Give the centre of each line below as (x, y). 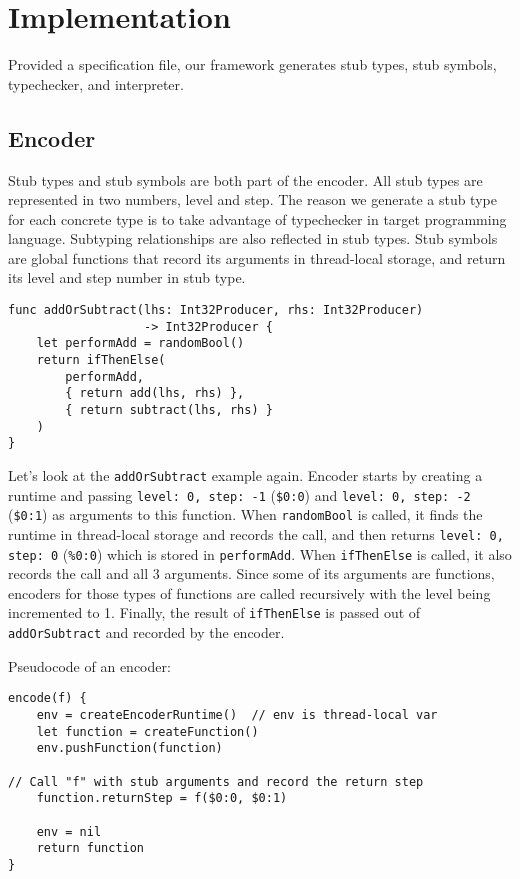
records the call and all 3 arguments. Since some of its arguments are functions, (251, 573)
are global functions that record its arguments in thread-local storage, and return (257, 257)
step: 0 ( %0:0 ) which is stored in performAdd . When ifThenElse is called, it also (260, 553)
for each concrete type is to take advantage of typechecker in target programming (257, 218)
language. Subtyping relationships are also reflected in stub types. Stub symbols (253, 238)
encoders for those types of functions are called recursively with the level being (249, 592)
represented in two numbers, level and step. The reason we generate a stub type (252, 199)
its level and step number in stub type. (127, 277)
